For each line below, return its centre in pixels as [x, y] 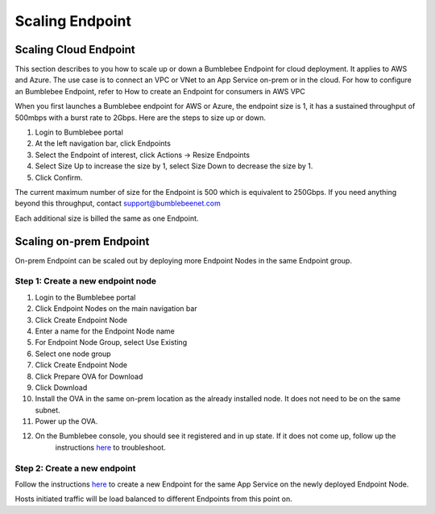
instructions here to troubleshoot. [110, 447]
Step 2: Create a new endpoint [75, 468]
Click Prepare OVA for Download [89, 376]
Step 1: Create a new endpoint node [86, 281]
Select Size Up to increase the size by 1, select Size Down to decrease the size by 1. [174, 166]
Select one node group [73, 354]
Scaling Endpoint [73, 21]
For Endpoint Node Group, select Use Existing [111, 342]
